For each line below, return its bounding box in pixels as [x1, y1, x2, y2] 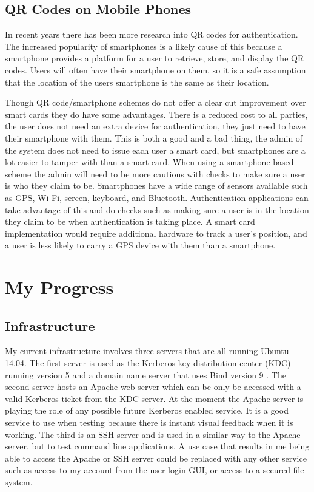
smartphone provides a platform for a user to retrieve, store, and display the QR [5, 52, 304, 64]
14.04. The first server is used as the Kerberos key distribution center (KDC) [5, 357, 291, 369]
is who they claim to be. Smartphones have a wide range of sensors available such [5, 179, 308, 192]
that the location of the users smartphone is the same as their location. [5, 75, 269, 88]
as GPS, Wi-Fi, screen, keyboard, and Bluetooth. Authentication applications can [5, 191, 309, 203]
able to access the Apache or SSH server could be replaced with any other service [5, 451, 307, 464]
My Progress [5, 275, 114, 299]
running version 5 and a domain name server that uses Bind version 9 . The [5, 368, 286, 381]
